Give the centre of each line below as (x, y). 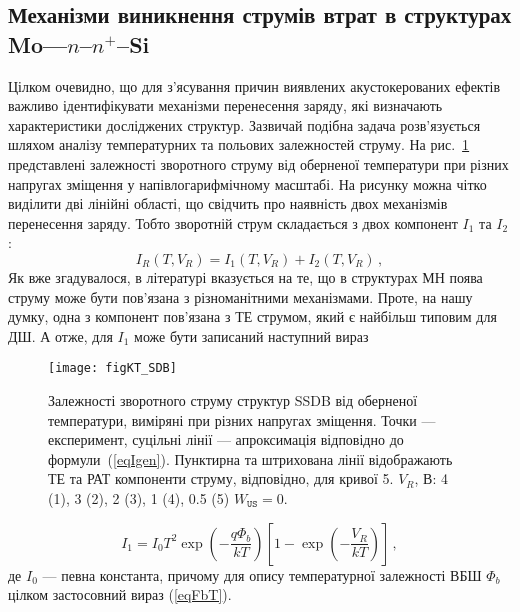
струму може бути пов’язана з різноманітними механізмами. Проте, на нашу (240, 296)
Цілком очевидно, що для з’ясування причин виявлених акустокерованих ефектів (254, 85)
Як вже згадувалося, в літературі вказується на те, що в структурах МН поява (245, 276)
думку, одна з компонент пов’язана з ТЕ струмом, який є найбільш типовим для (252, 316)
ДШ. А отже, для (60, 335)
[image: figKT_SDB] (112, 368)
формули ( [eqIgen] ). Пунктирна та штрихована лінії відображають (250, 458)
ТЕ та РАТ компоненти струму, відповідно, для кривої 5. (221, 478)
